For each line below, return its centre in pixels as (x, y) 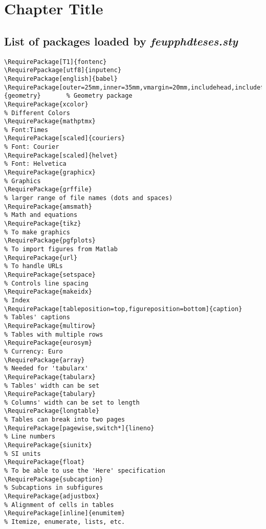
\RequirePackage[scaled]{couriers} (65, 138)
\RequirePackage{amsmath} (48, 206)
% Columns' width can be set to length (72, 402)
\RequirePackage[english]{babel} (61, 79)
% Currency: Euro (34, 351)
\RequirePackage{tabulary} (50, 394)
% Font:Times (26, 130)
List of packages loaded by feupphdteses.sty (121, 41)
